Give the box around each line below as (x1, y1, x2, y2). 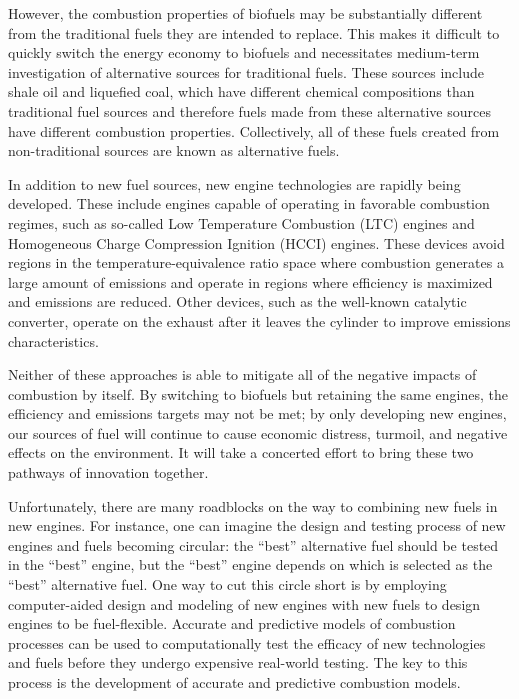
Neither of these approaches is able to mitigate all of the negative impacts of (8, 364, 477, 385)
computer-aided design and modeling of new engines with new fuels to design (8, 593, 481, 614)
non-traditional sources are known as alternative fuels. (8, 140, 340, 161)
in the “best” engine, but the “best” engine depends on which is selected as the (8, 554, 493, 575)
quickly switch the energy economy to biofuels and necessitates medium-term (8, 42, 480, 63)
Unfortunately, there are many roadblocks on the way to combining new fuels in (8, 495, 498, 516)
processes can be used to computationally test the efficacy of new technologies (8, 632, 486, 653)
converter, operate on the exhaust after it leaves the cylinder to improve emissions (8, 310, 511, 331)
